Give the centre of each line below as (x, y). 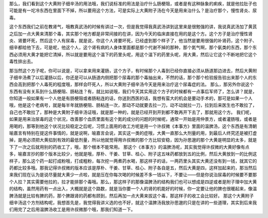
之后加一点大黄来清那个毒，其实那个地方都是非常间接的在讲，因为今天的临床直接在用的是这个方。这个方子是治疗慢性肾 (131, 34)
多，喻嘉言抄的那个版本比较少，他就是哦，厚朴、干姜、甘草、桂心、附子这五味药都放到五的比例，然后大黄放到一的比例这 (133, 154)
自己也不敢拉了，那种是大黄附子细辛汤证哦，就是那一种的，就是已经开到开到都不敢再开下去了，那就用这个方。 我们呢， (132, 112)
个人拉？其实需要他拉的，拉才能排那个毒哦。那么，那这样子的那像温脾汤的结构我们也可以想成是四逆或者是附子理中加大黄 (133, 182)
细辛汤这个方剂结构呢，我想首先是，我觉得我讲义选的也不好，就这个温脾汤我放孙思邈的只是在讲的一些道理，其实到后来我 (133, 202)
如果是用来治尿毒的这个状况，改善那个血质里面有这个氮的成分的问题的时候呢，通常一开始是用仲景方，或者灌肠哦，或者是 (133, 119)
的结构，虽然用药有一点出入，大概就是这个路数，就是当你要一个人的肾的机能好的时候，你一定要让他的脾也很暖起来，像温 (133, 189)
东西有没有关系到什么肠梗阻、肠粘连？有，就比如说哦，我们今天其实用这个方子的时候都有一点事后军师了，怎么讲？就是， (133, 91)
